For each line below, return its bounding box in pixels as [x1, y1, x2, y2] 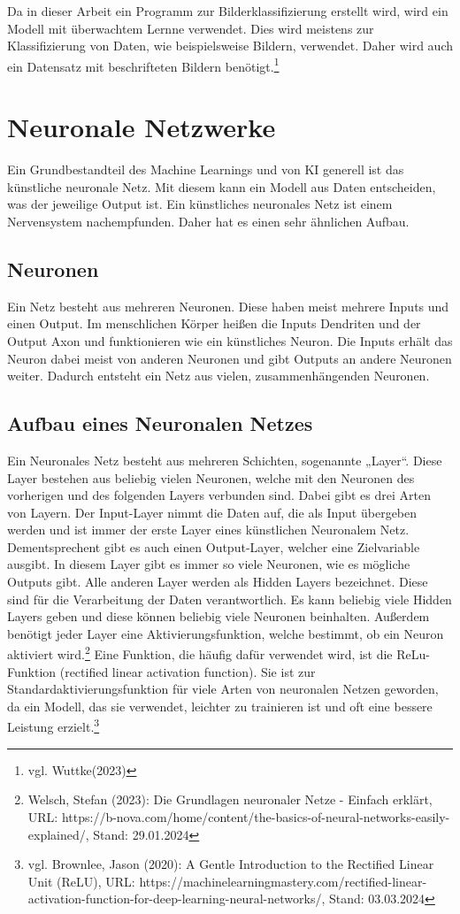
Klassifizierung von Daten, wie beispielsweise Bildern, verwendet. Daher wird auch [7, 36, 453, 55]
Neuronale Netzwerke [7, 109, 276, 145]
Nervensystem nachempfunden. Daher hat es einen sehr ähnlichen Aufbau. [7, 211, 410, 230]
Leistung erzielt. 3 [7, 715, 100, 736]
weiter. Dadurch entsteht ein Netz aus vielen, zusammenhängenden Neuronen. [7, 366, 430, 385]
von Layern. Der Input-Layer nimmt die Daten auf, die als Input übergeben [7, 503, 418, 521]
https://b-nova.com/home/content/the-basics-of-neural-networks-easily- [61, 807, 450, 826]
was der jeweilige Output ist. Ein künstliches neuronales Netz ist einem [7, 195, 393, 213]
